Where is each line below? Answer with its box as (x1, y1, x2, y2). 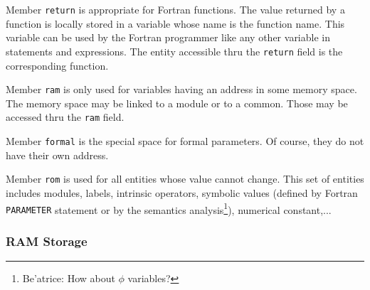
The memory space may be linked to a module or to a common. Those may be (6, 95, 348, 110)
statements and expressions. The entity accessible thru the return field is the (6, 43, 343, 58)
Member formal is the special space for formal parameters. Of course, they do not (6, 134, 364, 148)
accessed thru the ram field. (6, 109, 125, 124)
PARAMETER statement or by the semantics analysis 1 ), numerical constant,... (6, 200, 332, 217)
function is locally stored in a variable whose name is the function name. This (6, 16, 345, 31)
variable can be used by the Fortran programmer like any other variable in (6, 30, 330, 45)
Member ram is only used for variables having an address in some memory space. (6, 82, 357, 97)
